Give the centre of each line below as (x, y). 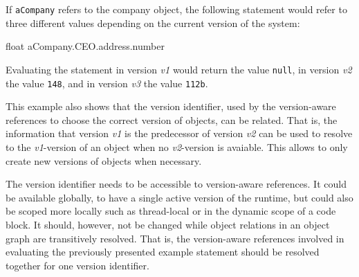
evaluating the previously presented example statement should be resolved (163, 252)
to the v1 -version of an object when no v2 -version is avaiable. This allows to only (177, 146)
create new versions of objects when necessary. (104, 160)
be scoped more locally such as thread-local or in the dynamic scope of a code (171, 211)
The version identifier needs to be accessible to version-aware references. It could (176, 184)
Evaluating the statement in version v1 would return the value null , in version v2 (179, 69)
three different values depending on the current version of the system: (153, 23)
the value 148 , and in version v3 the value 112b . (107, 83)
